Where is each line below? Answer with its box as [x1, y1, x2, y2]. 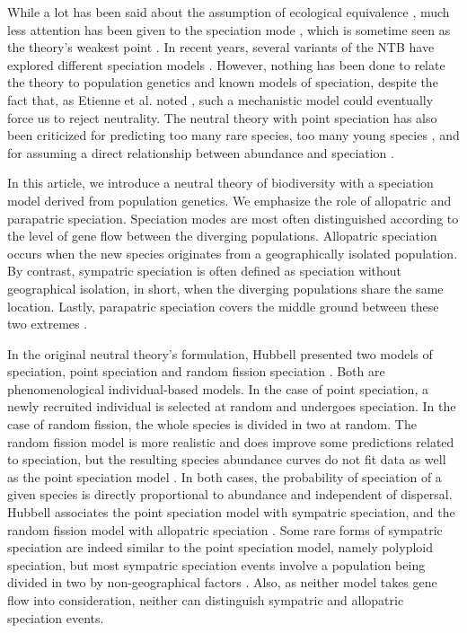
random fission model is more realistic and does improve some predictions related [7, 432, 454, 451]
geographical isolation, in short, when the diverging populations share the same [7, 278, 444, 297]
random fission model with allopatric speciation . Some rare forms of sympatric [7, 520, 443, 539]
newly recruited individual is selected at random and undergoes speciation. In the [7, 397, 456, 416]
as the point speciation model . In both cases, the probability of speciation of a [7, 467, 442, 486]
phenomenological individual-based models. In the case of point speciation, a [7, 379, 428, 398]
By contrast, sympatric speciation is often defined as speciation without [7, 261, 402, 280]
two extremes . [7, 314, 88, 333]
